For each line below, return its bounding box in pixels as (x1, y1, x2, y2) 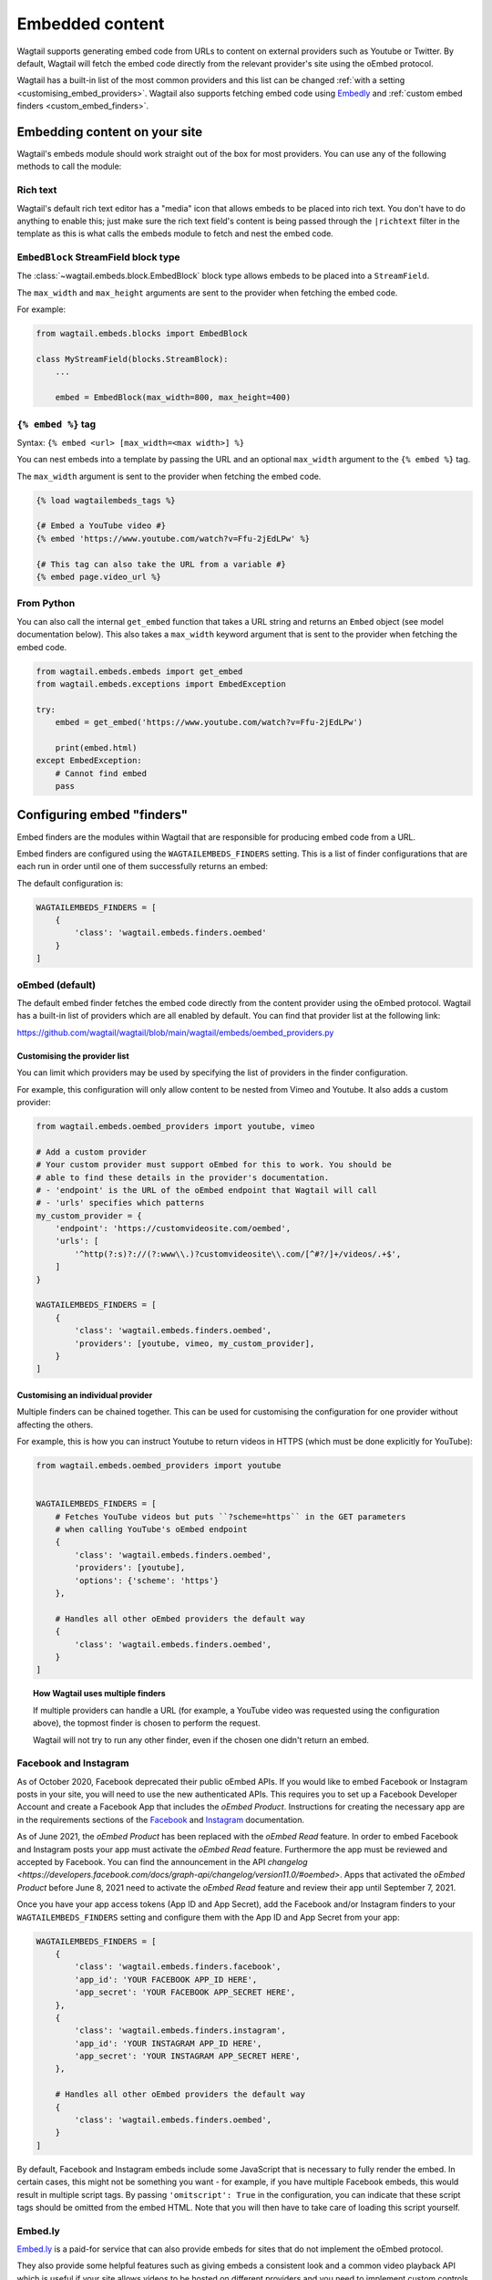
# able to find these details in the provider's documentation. (36, 1172, 330, 1183)
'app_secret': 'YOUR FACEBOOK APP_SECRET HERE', (74, 1987, 296, 1997)
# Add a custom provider (36, 1146, 148, 1157)
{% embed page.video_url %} (36, 572, 161, 583)
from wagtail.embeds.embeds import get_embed (36, 666, 243, 677)
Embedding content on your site (16, 124, 203, 140)
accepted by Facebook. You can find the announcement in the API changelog (16, 1857, 309, 1867)
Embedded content (16, 14, 165, 34)
